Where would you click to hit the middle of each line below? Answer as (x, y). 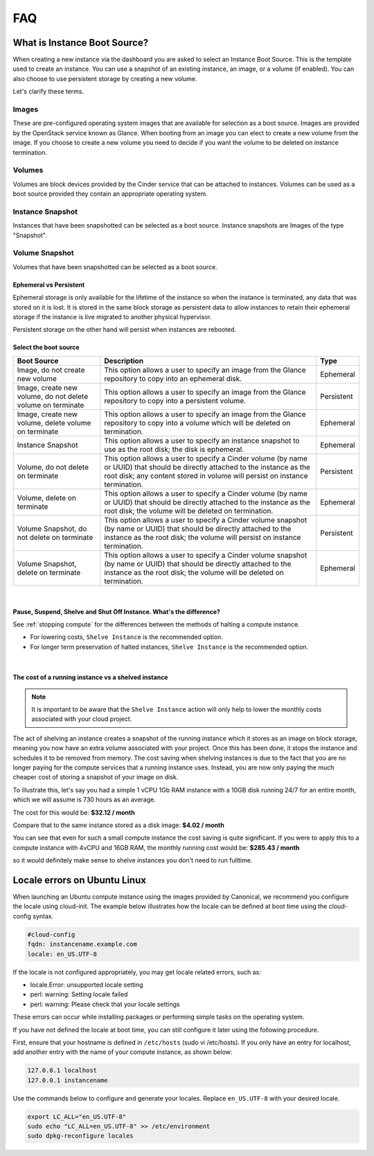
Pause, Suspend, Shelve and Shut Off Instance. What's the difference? (117, 611)
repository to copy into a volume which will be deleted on (197, 423)
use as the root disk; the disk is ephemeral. (174, 449)
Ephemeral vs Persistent (49, 284)
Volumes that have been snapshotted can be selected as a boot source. (115, 266)
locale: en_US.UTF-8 (62, 954)
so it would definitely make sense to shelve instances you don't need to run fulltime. (133, 860)
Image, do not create (51, 370)
